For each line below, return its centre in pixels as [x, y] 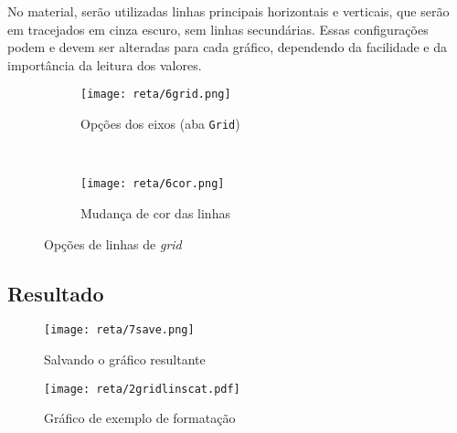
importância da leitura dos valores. [105, 64]
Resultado [56, 293]
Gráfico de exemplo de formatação [140, 418]
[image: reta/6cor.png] [153, 184]
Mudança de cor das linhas [155, 212]
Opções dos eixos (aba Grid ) [160, 124]
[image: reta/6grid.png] [156, 95]
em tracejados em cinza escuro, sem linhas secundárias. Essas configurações [218, 29]
